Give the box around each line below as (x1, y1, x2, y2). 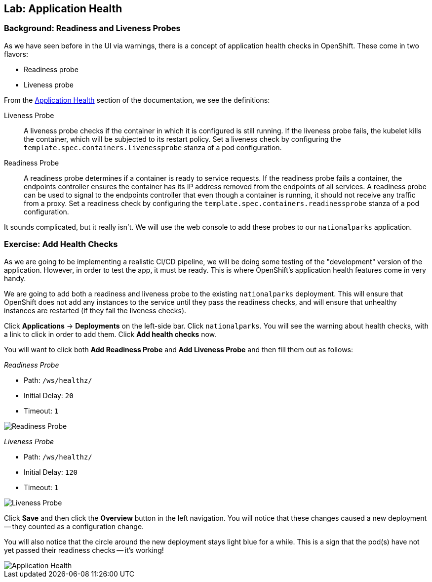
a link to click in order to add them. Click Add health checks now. (4, 330, 217, 338)
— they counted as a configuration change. (4, 522, 144, 531)
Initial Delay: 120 (24, 467, 78, 476)
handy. (4, 274, 26, 283)
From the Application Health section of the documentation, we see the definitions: (4, 95, 270, 104)
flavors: (4, 49, 28, 58)
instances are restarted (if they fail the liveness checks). (4, 306, 187, 315)
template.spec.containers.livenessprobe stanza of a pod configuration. (24, 143, 282, 152)
